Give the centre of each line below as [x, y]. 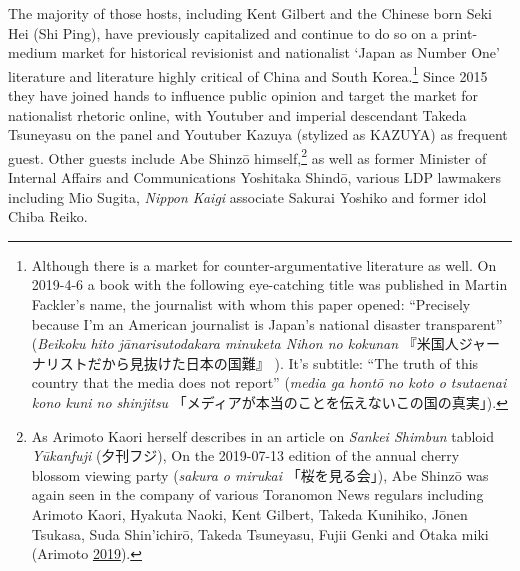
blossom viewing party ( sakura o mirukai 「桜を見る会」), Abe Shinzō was [260, 474]
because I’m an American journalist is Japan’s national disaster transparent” [267, 323]
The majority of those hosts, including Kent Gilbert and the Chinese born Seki [250, 13]
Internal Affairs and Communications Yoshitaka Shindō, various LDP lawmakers [255, 177]
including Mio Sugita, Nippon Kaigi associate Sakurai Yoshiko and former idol [247, 196]
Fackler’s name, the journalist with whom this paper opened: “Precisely [251, 304]
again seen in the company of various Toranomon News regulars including [257, 494]
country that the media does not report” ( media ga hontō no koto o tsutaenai [269, 382]
